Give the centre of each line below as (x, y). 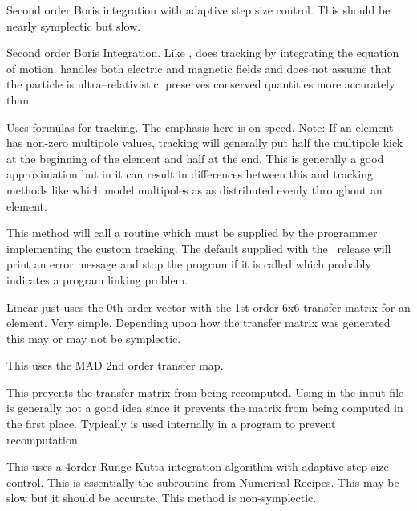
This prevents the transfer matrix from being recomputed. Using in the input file (205, 392)
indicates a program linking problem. (97, 279)
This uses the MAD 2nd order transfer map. (115, 365)
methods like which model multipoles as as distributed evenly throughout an (194, 189)
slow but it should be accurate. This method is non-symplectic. (162, 498)
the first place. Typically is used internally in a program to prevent (171, 424)
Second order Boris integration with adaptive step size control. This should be (198, 10)
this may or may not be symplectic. (94, 338)
